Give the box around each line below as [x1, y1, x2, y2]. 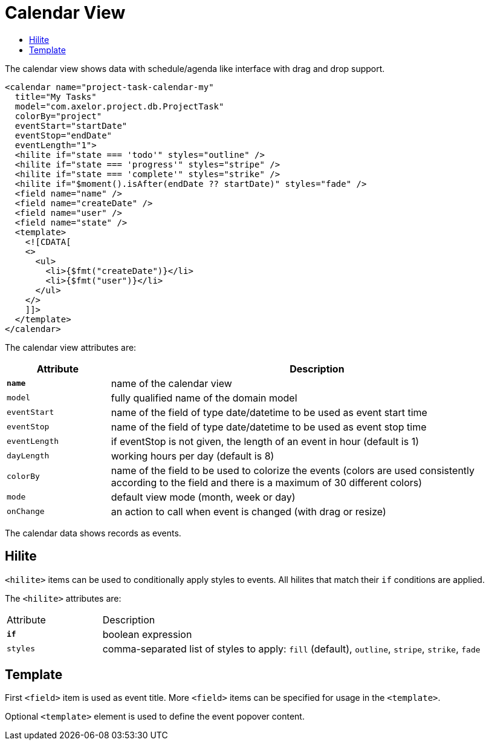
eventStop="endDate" [15, 130, 112, 140]
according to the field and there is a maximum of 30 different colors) [111, 476, 423, 489]
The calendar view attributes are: [5, 342, 137, 353]
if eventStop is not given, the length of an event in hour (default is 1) [111, 435, 419, 447]
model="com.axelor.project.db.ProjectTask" [15, 101, 224, 111]
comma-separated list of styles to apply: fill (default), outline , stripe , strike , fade [102, 642, 481, 655]
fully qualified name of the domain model [111, 391, 297, 404]
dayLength [7, 451, 50, 461]
